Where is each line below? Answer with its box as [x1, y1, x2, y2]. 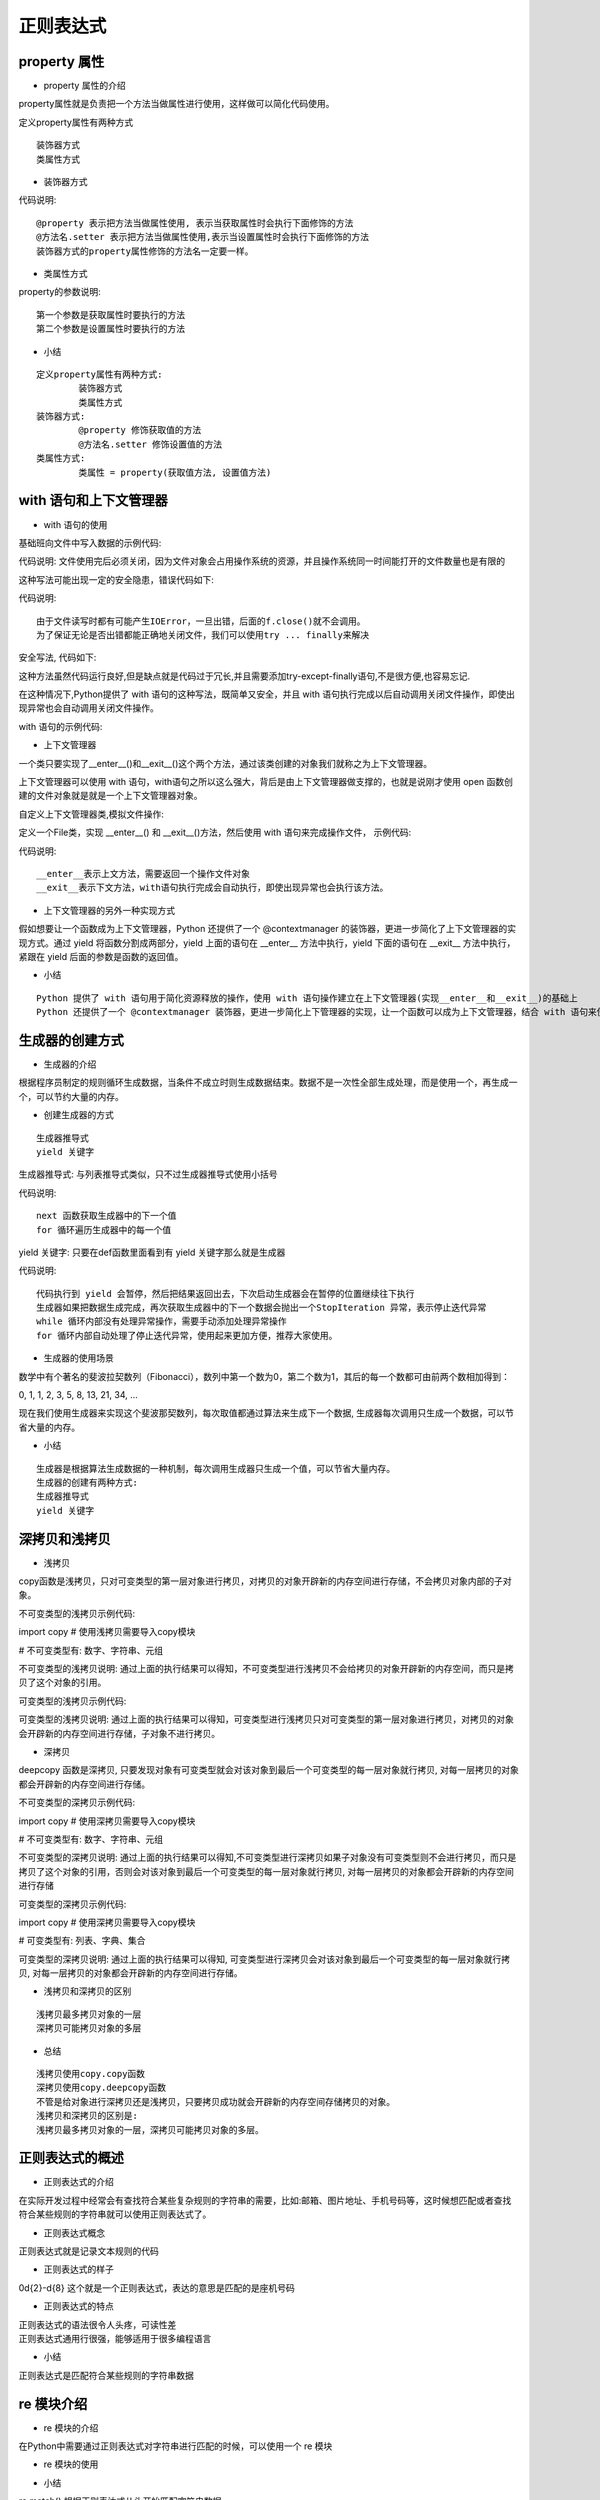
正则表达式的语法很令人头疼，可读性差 [18, 2318, 177, 2330]
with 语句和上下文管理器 [18, 492, 169, 509]
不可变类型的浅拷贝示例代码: [18, 1607, 136, 1619]
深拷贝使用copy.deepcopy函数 [36, 2082, 167, 2094]
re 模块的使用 [43, 2458, 99, 2470]
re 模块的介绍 [43, 2421, 99, 2434]
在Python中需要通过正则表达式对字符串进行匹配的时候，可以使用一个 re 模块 [18, 2440, 333, 2452]
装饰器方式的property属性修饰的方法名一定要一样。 [36, 245, 254, 257]
